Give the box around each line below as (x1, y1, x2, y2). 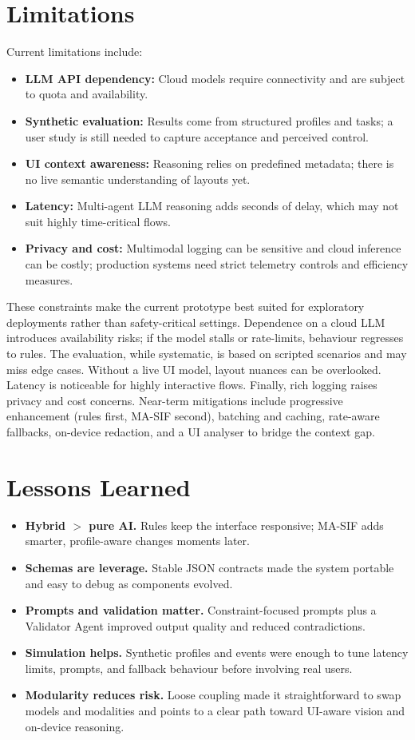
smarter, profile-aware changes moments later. (25, 532, 250, 549)
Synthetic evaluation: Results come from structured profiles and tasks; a (25, 112, 393, 129)
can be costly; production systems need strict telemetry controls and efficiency (25, 256, 409, 273)
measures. (25, 271, 73, 288)
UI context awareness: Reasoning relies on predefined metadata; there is (25, 155, 394, 172)
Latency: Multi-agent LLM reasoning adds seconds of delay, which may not (25, 197, 399, 214)
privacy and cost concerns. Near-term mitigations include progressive (6, 392, 343, 408)
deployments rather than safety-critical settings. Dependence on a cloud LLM (6, 313, 385, 330)
